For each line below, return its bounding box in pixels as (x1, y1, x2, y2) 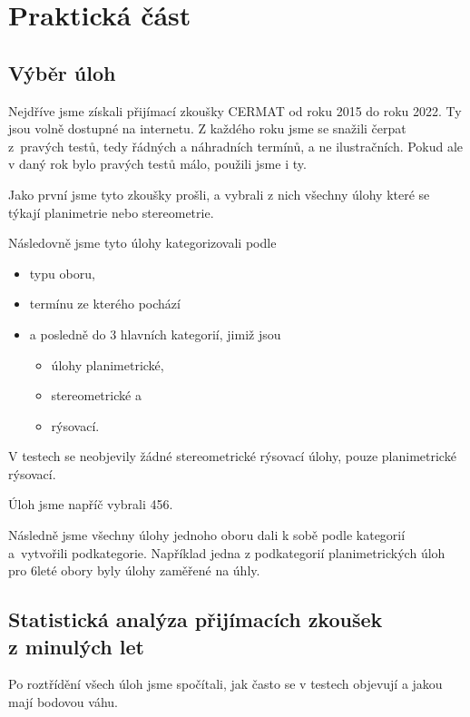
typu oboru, (29, 263, 95, 282)
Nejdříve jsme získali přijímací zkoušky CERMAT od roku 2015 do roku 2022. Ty (8, 101, 462, 120)
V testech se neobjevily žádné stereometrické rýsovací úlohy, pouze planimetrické (8, 447, 456, 466)
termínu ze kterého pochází (29, 294, 181, 313)
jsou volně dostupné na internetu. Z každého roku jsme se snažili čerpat (8, 119, 406, 138)
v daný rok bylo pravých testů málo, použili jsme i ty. (8, 154, 307, 173)
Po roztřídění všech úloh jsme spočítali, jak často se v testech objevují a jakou (8, 674, 443, 693)
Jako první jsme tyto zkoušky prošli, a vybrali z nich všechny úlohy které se (8, 184, 430, 203)
